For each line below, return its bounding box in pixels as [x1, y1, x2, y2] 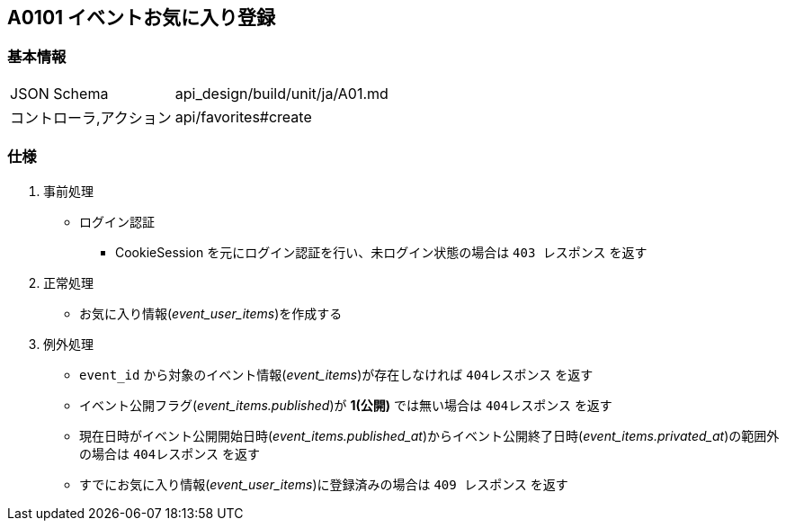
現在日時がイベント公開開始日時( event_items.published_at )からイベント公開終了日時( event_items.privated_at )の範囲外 [79, 427, 780, 443]
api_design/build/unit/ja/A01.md [174, 84, 389, 103]
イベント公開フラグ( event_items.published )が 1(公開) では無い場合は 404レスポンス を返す [79, 397, 612, 413]
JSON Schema [10, 84, 109, 103]
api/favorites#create [174, 107, 312, 126]
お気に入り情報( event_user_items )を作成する [79, 305, 343, 321]
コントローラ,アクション [10, 108, 172, 127]
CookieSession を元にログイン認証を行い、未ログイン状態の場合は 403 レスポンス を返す [115, 244, 648, 260]
